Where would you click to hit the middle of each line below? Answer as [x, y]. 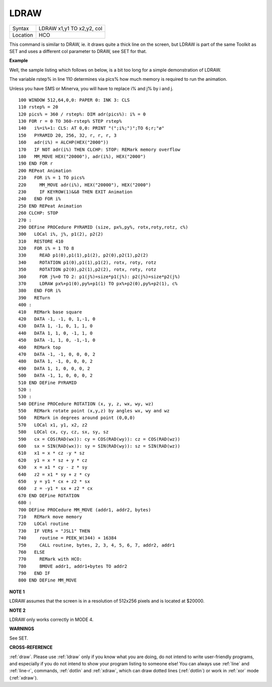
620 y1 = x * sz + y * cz [53, 460]
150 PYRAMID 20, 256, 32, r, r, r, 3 [67, 135]
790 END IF [34, 573]
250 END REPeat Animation [50, 206]
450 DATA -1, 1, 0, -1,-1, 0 [57, 340]
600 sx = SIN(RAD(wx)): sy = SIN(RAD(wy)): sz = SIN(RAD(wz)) [99, 446]
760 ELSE [32, 552]
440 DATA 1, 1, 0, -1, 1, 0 [56, 333]
